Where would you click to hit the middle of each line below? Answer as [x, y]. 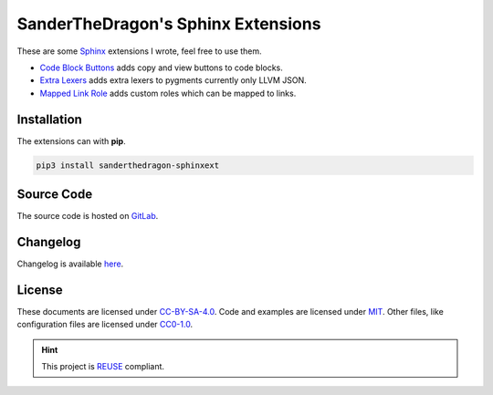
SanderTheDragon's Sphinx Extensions [169, 24]
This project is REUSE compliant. [103, 367]
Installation [49, 119]
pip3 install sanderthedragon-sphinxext [127, 165]
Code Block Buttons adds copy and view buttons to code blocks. [161, 68]
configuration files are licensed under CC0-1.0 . [105, 325]
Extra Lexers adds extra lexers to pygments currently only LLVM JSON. [173, 80]
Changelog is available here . [70, 264]
